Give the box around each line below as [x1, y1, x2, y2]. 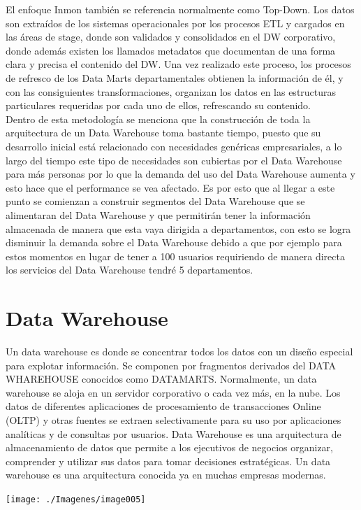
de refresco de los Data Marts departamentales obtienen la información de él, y [6, 70, 344, 85]
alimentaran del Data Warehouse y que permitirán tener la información [6, 207, 311, 222]
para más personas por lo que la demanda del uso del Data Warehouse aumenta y [6, 167, 355, 181]
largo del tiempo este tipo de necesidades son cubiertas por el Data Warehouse [6, 153, 342, 167]
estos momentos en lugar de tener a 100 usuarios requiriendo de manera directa [6, 248, 345, 263]
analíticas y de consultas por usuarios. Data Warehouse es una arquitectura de [6, 426, 341, 441]
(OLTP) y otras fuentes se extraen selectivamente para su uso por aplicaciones [6, 412, 341, 427]
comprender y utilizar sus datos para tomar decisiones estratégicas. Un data [6, 453, 331, 468]
